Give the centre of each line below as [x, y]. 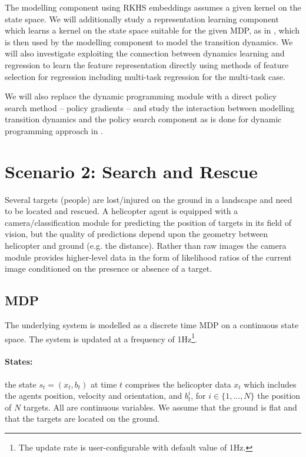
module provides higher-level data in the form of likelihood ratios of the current [148, 257]
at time [104, 384]
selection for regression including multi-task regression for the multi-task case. [145, 76]
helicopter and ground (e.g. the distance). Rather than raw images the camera [146, 246]
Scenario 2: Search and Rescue [131, 171]
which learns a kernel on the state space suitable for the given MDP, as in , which [152, 30]
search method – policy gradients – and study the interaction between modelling [150, 107]
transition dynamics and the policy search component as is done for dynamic [143, 119]
